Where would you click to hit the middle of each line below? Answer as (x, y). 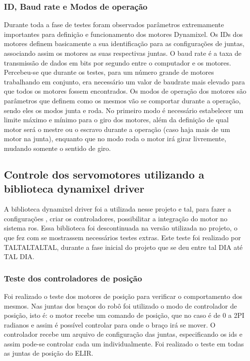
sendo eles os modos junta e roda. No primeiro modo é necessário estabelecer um (124, 110)
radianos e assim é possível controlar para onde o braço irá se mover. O (110, 324)
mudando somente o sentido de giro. (57, 148)
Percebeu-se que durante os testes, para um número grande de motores (109, 72)
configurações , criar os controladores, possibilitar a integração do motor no (116, 218)
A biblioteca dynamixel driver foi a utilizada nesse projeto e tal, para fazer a (117, 209)
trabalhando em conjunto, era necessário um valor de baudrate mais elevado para (125, 81)
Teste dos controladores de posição (73, 278)
